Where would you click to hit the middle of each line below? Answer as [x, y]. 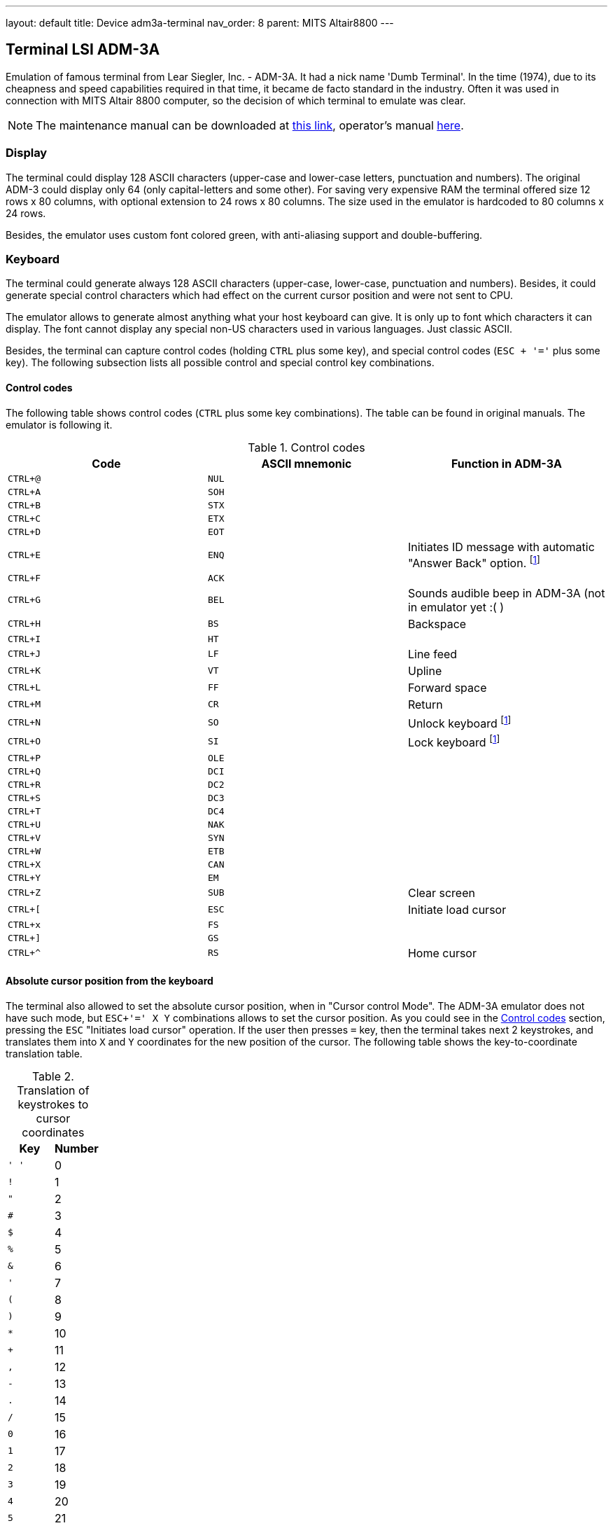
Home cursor [442, 953]
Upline [425, 671]
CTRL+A [24, 492]
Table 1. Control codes [306, 447]
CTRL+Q [24, 771]
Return [425, 704]
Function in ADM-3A [507, 463]
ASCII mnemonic [306, 463]
